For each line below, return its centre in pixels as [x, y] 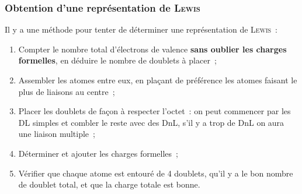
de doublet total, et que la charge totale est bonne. [109, 184]
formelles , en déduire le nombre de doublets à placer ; [117, 60]
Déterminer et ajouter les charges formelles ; [98, 153]
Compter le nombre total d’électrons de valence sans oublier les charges [152, 49]
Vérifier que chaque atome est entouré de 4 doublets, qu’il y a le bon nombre [156, 173]
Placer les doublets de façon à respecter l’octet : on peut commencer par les [155, 111]
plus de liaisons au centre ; [67, 91]
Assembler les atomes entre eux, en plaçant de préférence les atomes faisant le [158, 80]
